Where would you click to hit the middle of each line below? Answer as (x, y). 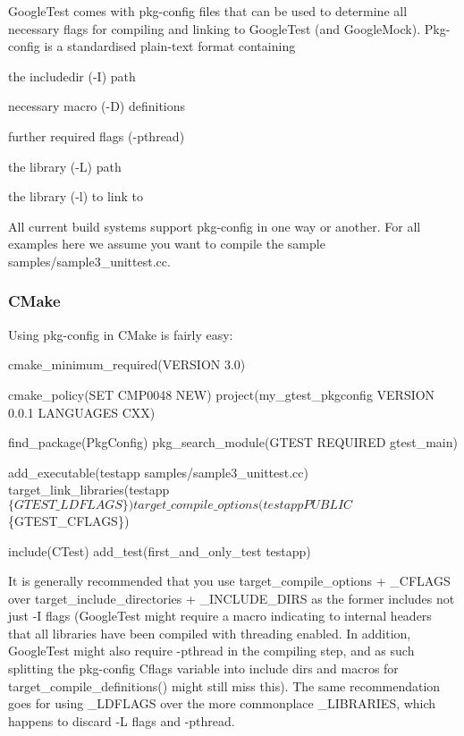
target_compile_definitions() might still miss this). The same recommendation (224, 685)
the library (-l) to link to (76, 196)
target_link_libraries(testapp (89, 490)
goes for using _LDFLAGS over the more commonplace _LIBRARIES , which (222, 703)
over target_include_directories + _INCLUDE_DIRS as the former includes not (232, 598)
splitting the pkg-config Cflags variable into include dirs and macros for (203, 668)
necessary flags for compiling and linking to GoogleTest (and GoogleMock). (215, 28)
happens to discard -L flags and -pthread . (122, 720)
